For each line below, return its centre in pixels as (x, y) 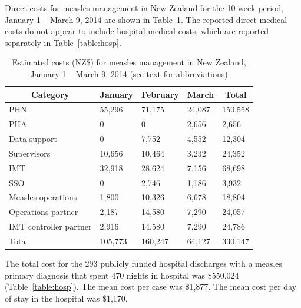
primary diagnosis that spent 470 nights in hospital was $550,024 (122, 275)
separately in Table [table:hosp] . (63, 42)
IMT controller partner (50, 226)
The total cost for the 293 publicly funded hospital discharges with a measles (144, 264)
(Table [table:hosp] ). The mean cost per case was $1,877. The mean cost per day (151, 287)
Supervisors (30, 153)
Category (50, 94)
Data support (33, 139)
